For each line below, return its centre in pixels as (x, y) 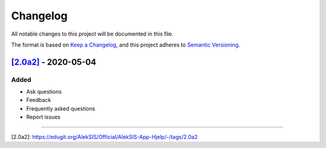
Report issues (43, 117)
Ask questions (44, 92)
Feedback (39, 100)
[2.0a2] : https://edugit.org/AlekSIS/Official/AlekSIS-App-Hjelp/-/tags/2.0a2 (104, 137)
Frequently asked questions (61, 108)
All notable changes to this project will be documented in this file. (92, 34)
